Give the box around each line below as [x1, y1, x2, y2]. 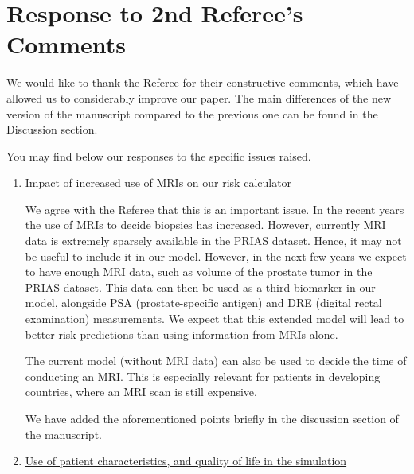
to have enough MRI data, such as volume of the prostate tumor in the [25, 263, 373, 280]
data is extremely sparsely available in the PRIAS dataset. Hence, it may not [25, 232, 402, 249]
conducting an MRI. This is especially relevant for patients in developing [25, 367, 381, 384]
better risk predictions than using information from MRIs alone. [25, 325, 338, 342]
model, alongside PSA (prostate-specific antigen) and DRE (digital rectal [25, 294, 382, 311]
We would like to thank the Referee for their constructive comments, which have [6, 74, 399, 91]
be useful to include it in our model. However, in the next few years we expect [25, 247, 407, 264]
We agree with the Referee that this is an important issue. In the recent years [25, 200, 404, 217]
